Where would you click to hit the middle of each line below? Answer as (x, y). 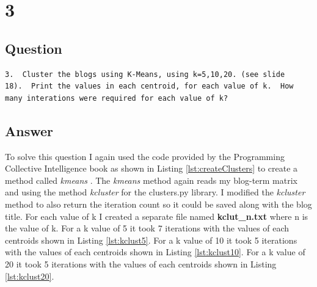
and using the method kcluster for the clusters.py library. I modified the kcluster (155, 192)
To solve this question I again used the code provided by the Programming (145, 156)
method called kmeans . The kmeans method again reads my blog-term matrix (151, 180)
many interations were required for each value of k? (117, 98)
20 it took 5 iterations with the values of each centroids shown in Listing (141, 263)
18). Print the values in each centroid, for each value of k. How (149, 86)
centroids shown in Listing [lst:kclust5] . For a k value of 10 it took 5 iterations (151, 240)
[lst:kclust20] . (30, 276)
